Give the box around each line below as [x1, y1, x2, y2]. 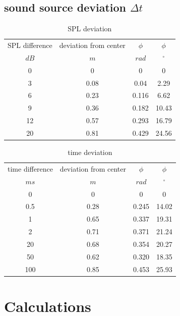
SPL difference [8, 40, 52, 50]
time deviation [68, 147, 112, 157]
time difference [8, 163, 53, 174]
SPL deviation [68, 23, 112, 34]
